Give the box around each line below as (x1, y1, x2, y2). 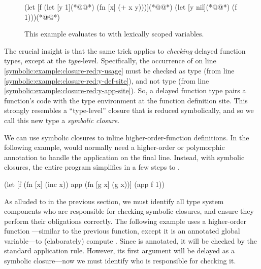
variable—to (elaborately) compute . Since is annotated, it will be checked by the (4, 235, 257, 246)
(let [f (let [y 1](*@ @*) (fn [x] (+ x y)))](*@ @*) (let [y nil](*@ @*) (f (24, 2, 237, 12)
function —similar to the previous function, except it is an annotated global (4, 225, 240, 236)
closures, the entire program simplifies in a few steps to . (4, 162, 180, 172)
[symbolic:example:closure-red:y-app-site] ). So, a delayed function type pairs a (4, 85, 246, 96)
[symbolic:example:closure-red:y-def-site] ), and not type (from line (4, 75, 209, 86)
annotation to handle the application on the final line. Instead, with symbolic (4, 151, 245, 162)
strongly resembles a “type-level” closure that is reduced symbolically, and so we (4, 105, 254, 116)
